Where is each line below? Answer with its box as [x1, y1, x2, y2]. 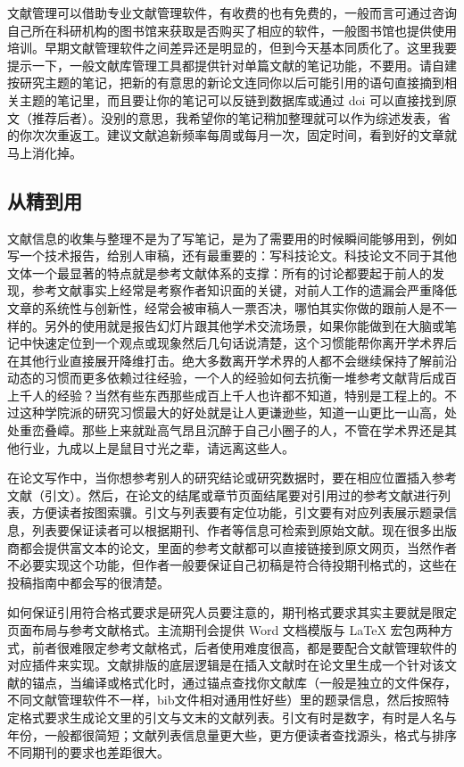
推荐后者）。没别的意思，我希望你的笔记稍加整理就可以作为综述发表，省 [31, 108, 451, 127]
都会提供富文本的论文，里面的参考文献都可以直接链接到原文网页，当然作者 [19, 538, 457, 557]
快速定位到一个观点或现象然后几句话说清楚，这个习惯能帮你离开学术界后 [31, 334, 457, 352]
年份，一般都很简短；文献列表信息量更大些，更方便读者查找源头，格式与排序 [7, 725, 457, 744]
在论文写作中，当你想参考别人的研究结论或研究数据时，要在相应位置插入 [7, 468, 432, 487]
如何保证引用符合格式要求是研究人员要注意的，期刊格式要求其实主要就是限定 [7, 603, 457, 622]
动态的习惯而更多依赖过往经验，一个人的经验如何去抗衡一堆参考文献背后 [7, 368, 432, 387]
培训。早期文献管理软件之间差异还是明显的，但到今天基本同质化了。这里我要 [7, 38, 457, 57]
